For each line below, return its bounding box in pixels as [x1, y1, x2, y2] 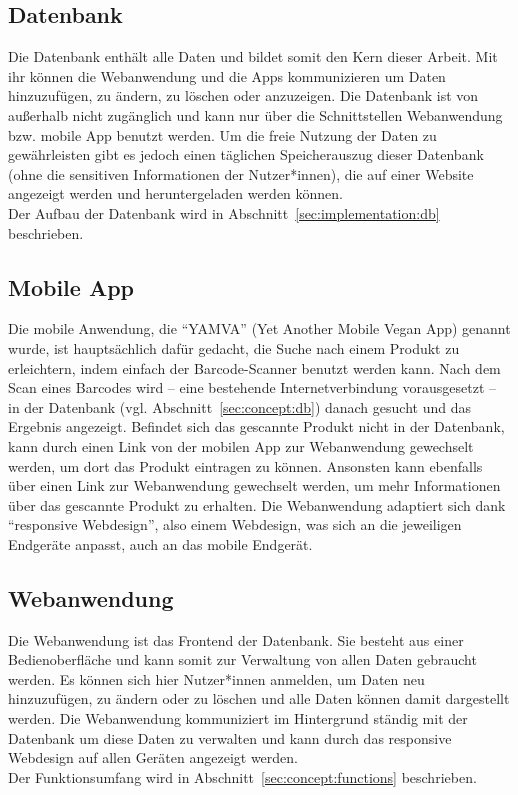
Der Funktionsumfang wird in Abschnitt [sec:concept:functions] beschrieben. [8, 766, 477, 787]
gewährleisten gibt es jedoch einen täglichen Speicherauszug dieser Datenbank [8, 144, 484, 165]
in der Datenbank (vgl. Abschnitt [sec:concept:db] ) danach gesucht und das [8, 396, 471, 417]
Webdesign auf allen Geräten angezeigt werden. [8, 747, 298, 768]
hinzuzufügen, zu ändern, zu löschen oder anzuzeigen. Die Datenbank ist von [8, 85, 479, 106]
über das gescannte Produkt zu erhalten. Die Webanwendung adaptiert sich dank [8, 494, 506, 515]
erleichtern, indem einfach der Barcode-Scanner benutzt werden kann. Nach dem [8, 357, 501, 378]
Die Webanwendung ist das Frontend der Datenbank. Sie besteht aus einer [8, 629, 464, 650]
